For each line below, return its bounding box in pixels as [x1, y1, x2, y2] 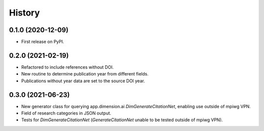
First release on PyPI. [21, 39, 65, 45]
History [9, 7, 40, 18]
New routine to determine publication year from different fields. [21, 71, 149, 77]
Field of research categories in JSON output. [21, 110, 111, 116]
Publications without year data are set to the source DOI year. [21, 78, 145, 84]
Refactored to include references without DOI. [21, 64, 114, 70]
